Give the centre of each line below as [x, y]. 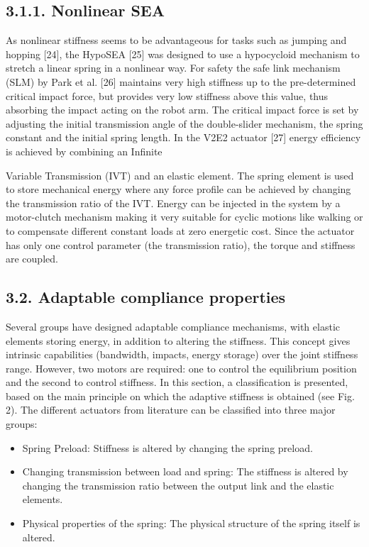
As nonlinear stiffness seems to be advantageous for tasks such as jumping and [176, 40]
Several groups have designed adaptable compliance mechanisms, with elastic [173, 326]
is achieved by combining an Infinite [84, 151]
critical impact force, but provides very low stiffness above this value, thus [167, 95]
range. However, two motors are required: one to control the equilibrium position [181, 368]
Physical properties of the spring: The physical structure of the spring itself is [191, 523]
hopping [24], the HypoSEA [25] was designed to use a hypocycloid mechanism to [183, 54]
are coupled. [32, 259]
